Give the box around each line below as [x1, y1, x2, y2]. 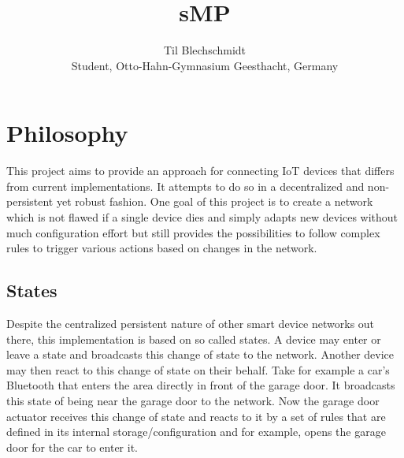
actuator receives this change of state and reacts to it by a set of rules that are [6, 408, 386, 424]
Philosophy [6, 117, 128, 149]
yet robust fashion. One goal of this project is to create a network [56, 193, 373, 210]
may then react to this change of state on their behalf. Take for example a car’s [6, 361, 390, 378]
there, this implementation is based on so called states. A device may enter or [6, 330, 381, 347]
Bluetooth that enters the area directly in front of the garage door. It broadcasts [6, 377, 395, 393]
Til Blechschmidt [163, 42, 246, 58]
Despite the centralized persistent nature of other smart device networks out [6, 315, 375, 332]
